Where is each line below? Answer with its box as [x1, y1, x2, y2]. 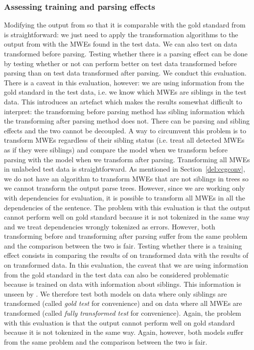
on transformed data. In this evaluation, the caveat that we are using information [4, 260, 248, 270]
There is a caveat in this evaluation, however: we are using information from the [4, 77, 244, 87]
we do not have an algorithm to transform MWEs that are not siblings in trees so [4, 173, 249, 183]
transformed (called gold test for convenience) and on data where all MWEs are [4, 298, 242, 308]
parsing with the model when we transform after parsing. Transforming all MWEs [4, 154, 250, 164]
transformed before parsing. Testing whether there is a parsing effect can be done [4, 49, 248, 58]
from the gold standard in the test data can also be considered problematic [4, 269, 229, 279]
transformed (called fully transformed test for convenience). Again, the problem [4, 308, 241, 318]
